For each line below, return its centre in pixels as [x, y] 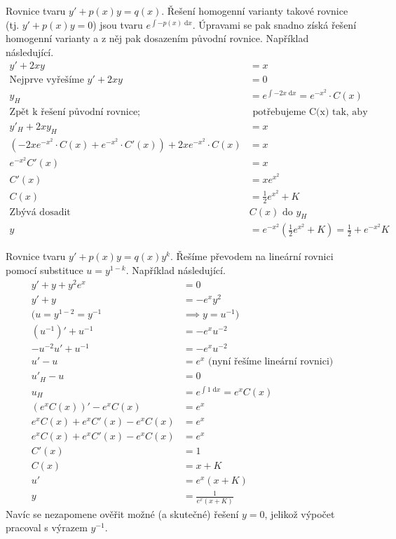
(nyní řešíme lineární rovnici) [271, 362]
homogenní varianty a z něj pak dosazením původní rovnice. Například [157, 38]
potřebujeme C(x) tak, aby [310, 112]
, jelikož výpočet [300, 513]
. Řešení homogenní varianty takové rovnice [255, 11]
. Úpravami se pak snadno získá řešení [274, 24]
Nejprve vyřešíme [47, 80]
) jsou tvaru [118, 24]
